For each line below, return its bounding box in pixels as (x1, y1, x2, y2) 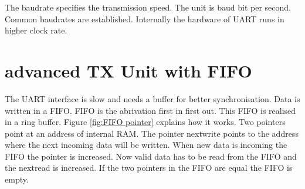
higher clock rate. (5, 24, 67, 36)
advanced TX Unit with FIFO (5, 58, 252, 82)
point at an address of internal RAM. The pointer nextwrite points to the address (5, 127, 299, 139)
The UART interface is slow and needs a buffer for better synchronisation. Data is (5, 92, 300, 104)
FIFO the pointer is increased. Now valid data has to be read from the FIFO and (5, 150, 297, 162)
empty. (5, 173, 29, 185)
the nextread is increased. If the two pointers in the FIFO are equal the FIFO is (5, 161, 293, 174)
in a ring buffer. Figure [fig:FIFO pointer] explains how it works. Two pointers (5, 116, 286, 128)
